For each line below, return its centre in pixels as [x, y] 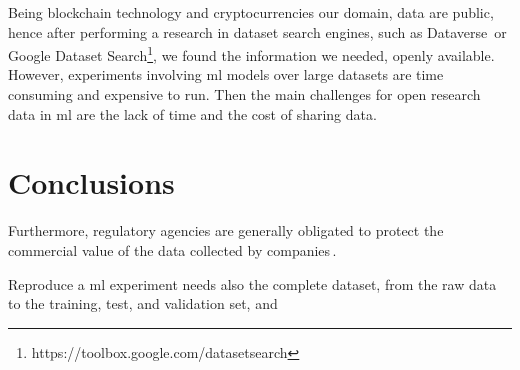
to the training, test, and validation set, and [143, 303]
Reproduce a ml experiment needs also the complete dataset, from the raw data [252, 283]
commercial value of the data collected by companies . [172, 249]
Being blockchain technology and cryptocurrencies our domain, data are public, [251, 12]
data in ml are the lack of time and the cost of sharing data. [192, 113]
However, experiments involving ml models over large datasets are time [226, 74]
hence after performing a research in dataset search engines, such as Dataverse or [257, 31]
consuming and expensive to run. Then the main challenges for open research [244, 94]
